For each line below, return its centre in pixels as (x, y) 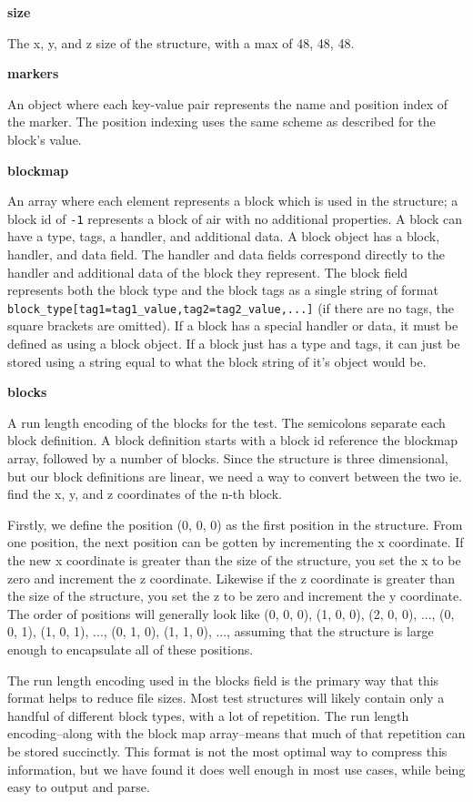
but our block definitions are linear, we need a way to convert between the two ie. (235, 476)
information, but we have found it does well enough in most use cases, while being (236, 769)
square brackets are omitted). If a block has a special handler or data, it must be (233, 325)
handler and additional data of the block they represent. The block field (208, 272)
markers (33, 73)
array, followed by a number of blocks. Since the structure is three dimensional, (228, 458)
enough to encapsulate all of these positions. (131, 649)
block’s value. (45, 139)
